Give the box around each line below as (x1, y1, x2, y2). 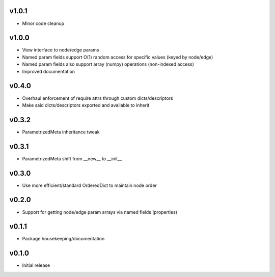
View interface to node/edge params (22, 47, 99, 53)
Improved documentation (22, 68, 75, 74)
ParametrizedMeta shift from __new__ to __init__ (22, 155, 122, 161)
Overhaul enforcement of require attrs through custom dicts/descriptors (22, 95, 173, 101)
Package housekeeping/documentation (22, 236, 105, 242)
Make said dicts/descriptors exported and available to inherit (22, 102, 150, 108)
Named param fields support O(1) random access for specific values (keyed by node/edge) (22, 54, 213, 60)
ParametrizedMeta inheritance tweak (22, 129, 100, 135)
